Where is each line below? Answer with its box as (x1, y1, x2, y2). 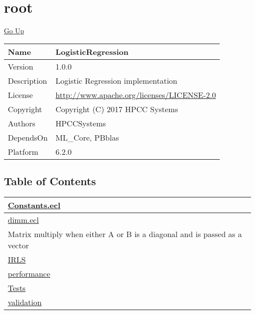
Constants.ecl (8, 199, 61, 211)
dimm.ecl (8, 214, 39, 225)
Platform (8, 145, 39, 157)
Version (8, 60, 33, 72)
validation (8, 296, 42, 308)
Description (8, 74, 47, 86)
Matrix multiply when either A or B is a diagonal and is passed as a (8, 228, 242, 240)
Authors (8, 117, 36, 129)
